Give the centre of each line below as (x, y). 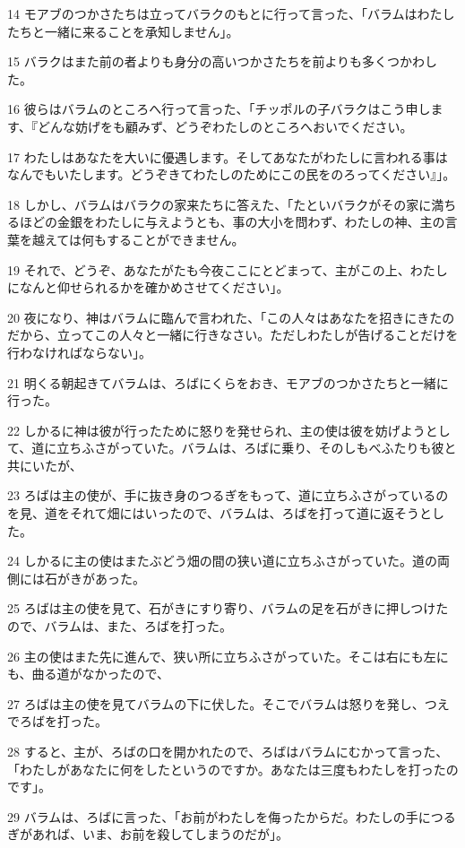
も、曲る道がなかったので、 (89, 674)
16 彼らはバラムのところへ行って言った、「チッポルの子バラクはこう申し (219, 109)
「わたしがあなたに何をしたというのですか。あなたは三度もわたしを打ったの (233, 769)
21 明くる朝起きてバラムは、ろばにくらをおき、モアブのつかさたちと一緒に (228, 382)
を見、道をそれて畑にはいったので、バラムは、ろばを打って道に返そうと (220, 513)
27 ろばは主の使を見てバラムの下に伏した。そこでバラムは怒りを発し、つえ (228, 703)
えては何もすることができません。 (144, 239)
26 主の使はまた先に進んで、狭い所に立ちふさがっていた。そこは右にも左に (228, 656)
